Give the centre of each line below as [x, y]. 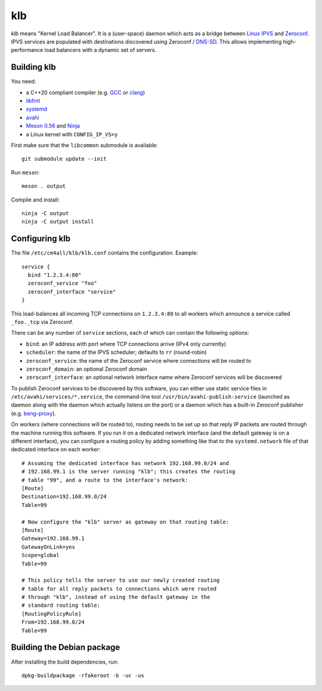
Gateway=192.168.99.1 [53, 539]
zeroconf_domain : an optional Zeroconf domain [86, 369]
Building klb [33, 67]
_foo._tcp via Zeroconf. [42, 322]
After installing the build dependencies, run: [65, 662]
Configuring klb [41, 239]
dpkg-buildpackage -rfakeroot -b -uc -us [83, 675]
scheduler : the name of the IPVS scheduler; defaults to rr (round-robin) [116, 352]
